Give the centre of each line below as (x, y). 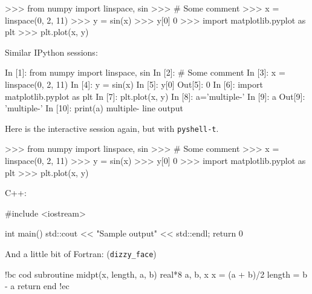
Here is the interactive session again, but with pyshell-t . (112, 128)
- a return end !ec (37, 286)
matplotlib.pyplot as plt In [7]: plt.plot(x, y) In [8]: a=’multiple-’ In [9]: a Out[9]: (155, 96)
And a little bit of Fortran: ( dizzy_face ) (81, 253)
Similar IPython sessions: (51, 52)
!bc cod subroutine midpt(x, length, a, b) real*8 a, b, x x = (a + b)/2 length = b (156, 274)
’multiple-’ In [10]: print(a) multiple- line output (94, 108)
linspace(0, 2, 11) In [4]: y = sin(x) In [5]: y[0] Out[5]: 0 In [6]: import (134, 84)
